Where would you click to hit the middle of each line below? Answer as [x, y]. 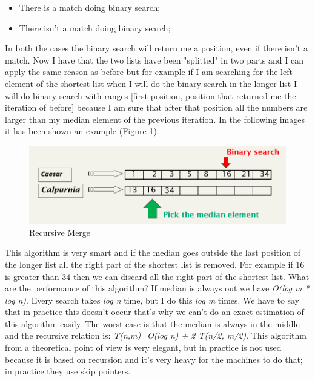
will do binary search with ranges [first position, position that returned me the [151, 95]
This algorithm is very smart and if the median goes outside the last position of [153, 252]
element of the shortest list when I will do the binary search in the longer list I [151, 83]
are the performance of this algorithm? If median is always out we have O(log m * [157, 288]
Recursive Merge [60, 232]
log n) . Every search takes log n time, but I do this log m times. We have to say [152, 300]
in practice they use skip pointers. [68, 371]
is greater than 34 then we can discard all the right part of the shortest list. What [157, 276]
